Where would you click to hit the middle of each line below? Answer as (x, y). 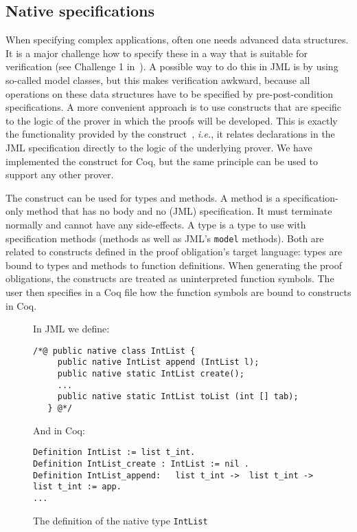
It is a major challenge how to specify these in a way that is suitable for (157, 53)
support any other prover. (60, 174)
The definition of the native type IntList (120, 520)
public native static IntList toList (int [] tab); (178, 397)
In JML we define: (71, 329)
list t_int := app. (77, 487)
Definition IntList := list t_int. (114, 453)
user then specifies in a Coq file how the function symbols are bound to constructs (178, 291)
